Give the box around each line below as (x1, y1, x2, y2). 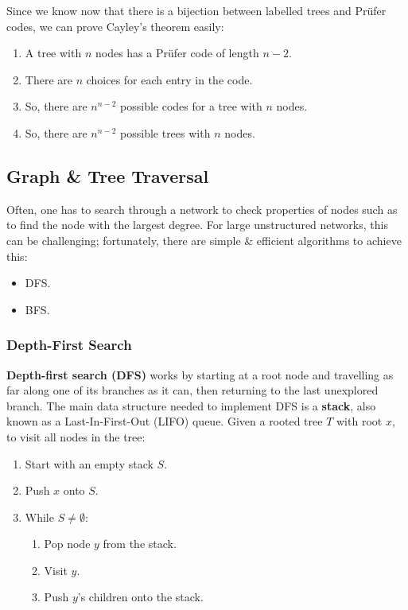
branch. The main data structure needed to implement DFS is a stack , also (6, 397, 376, 414)
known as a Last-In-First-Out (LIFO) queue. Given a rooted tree (6, 413, 323, 429)
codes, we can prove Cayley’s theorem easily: (6, 17, 224, 34)
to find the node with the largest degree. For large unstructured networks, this (6, 216, 388, 233)
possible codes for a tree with (120, 98, 262, 115)
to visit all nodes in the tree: (6, 428, 146, 445)
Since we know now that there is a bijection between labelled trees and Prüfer (6, 2, 387, 18)
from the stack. (103, 535, 177, 552)
